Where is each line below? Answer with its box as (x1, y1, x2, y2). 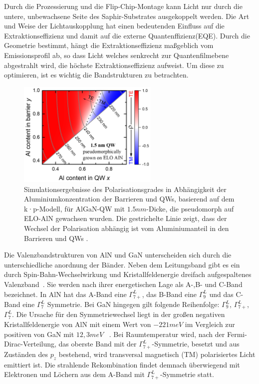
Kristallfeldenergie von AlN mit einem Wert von (4, 319, 151, 329)
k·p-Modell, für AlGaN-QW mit (24, 203, 125, 213)
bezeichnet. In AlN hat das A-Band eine (4, 288, 127, 299)
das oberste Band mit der (58, 338, 137, 349)
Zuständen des (4, 348, 48, 359)
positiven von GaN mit (4, 328, 74, 339)
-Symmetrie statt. (160, 369, 214, 379)
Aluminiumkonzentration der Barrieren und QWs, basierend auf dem (24, 193, 235, 204)
